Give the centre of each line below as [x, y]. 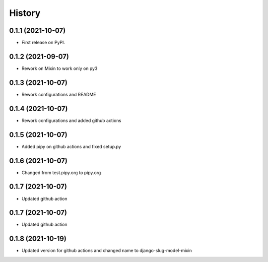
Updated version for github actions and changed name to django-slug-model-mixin [107, 251]
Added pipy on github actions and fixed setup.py [71, 146]
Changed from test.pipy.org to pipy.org [61, 172]
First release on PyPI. [43, 43]
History [25, 13]
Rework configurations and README [59, 94]
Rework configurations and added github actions [71, 120]
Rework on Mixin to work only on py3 [60, 68]
